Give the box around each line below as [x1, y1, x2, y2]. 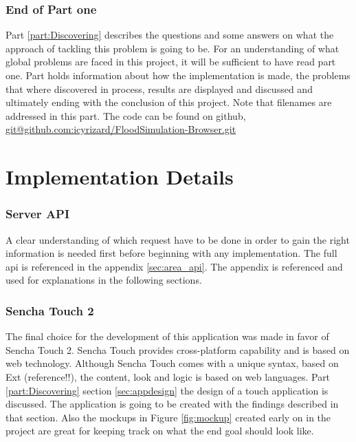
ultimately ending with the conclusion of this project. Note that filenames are [5, 95, 332, 109]
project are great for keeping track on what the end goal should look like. [5, 423, 314, 438]
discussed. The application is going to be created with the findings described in [5, 397, 339, 411]
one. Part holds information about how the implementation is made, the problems [5, 68, 351, 82]
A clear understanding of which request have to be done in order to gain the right [5, 232, 350, 246]
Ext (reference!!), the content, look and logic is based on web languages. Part [5, 369, 331, 383]
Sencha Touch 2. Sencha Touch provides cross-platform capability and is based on [5, 342, 350, 357]
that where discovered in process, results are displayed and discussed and [5, 81, 313, 96]
